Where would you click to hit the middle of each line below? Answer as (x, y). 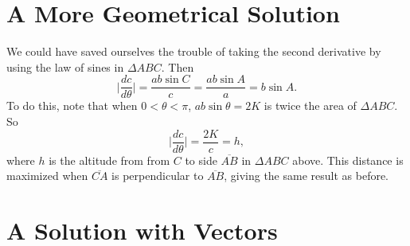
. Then (178, 66)
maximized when (47, 176)
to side (201, 160)
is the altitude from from (109, 160)
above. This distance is (348, 160)
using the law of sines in (65, 66)
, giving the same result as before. (307, 176)
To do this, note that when (72, 105)
